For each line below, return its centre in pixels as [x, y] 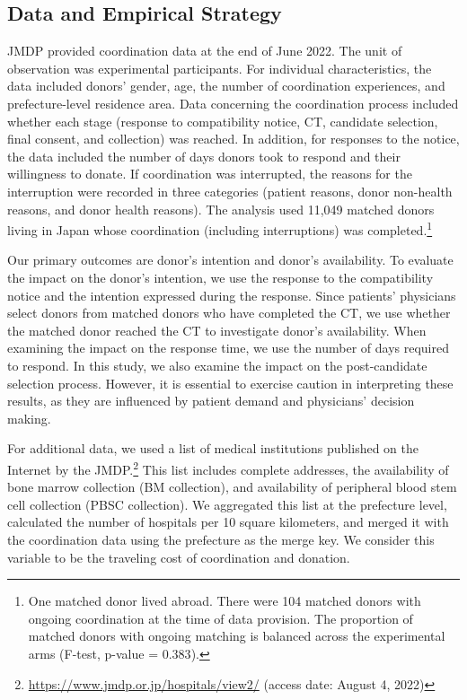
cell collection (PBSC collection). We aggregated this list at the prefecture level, [227, 504]
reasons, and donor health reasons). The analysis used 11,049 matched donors [221, 209]
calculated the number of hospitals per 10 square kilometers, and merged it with [228, 522]
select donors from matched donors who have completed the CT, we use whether [229, 313]
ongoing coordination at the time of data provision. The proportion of [220, 618]
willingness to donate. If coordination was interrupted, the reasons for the [210, 174]
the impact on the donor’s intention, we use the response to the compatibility [220, 277]
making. [29, 418]
